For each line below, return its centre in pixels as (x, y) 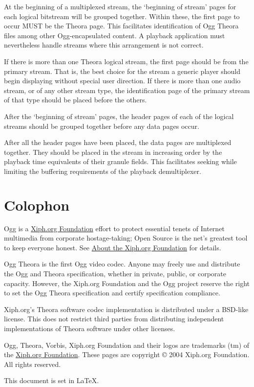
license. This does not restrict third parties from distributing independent (114, 319)
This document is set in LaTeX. (52, 380)
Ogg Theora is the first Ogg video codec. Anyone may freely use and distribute (122, 264)
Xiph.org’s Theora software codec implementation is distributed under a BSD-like (126, 309)
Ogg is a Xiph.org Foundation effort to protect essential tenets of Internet (114, 228)
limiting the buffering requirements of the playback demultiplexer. (103, 171)
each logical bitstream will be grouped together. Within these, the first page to (122, 16)
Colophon (37, 205)
